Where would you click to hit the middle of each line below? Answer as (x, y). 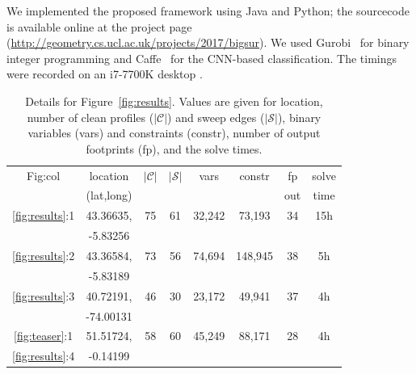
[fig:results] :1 (44, 215)
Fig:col (44, 175)
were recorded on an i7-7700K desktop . (105, 74)
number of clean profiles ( (90, 117)
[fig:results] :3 (44, 295)
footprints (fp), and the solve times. (174, 148)
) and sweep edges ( (216, 117)
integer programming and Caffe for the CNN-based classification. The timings (202, 58)
